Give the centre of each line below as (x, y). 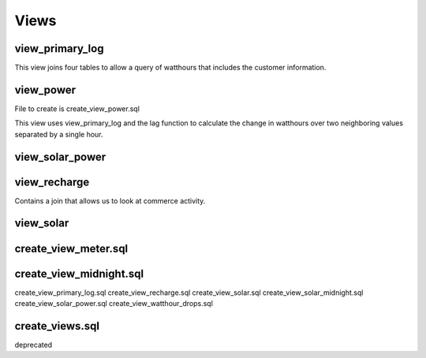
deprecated (34, 345)
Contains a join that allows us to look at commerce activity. (110, 200)
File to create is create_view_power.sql (77, 108)
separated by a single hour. (59, 134)
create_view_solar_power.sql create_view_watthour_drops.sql (114, 303)
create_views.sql (57, 326)
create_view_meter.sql (71, 248)
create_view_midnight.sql (79, 273)
